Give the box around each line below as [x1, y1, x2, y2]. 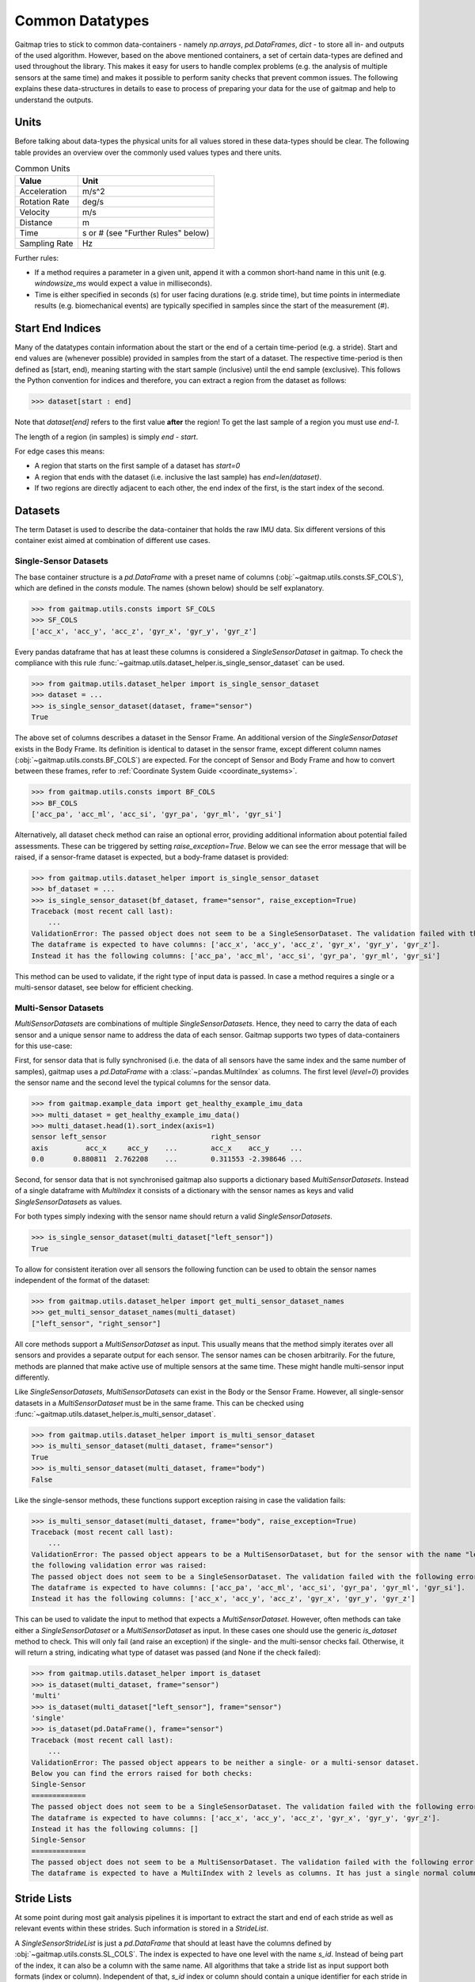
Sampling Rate [19, 238, 74, 249]
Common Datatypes [14, 12, 150, 29]
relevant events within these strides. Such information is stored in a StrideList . [14, 1923, 269, 1934]
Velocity [19, 206, 51, 217]
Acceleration [19, 186, 67, 197]
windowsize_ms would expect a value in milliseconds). [34, 278, 213, 289]
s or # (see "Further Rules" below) [82, 227, 210, 238]
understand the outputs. [14, 95, 94, 105]
